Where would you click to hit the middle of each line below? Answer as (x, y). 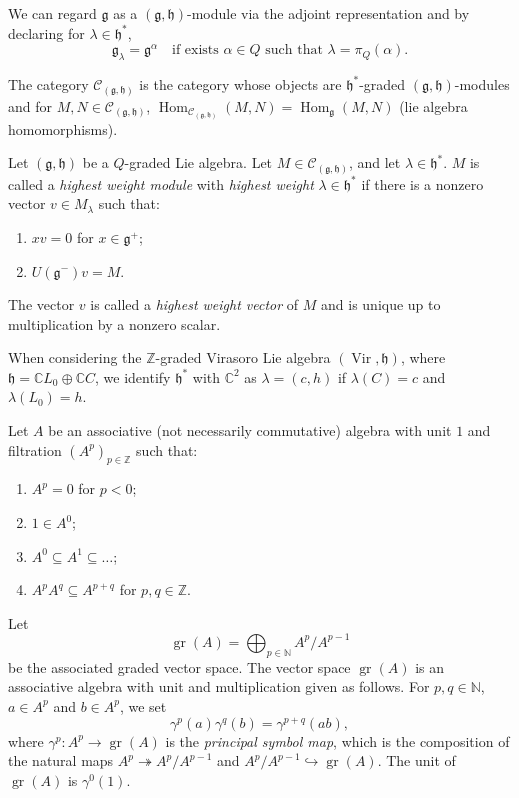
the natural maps (61, 760)
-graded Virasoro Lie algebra (243, 357)
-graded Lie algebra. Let (198, 162)
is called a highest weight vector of (194, 304)
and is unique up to (381, 304)
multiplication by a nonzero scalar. (114, 323)
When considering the (75, 357)
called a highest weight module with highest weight (161, 183)
